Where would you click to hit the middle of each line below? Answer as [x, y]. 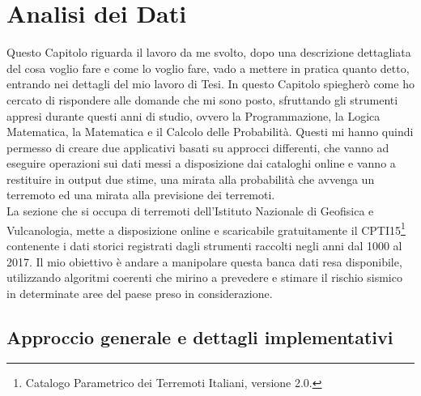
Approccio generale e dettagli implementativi [200, 336]
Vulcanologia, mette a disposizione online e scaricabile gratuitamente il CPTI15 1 [206, 228]
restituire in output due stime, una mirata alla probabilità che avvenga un [191, 179]
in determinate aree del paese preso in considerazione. [140, 293]
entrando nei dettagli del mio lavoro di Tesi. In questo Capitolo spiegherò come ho [210, 84]
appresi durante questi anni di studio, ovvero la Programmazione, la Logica [193, 115]
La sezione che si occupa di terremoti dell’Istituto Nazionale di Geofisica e [190, 211]
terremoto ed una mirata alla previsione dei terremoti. [141, 195]
